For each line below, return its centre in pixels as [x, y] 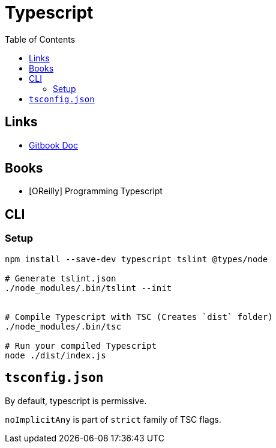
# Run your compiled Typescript [81, 345]
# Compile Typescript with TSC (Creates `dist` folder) [139, 317]
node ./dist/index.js [55, 355]
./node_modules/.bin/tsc [63, 326]
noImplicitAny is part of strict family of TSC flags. [113, 419]
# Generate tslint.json [61, 278]
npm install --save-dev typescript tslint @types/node [136, 259]
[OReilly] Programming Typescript [96, 191]
